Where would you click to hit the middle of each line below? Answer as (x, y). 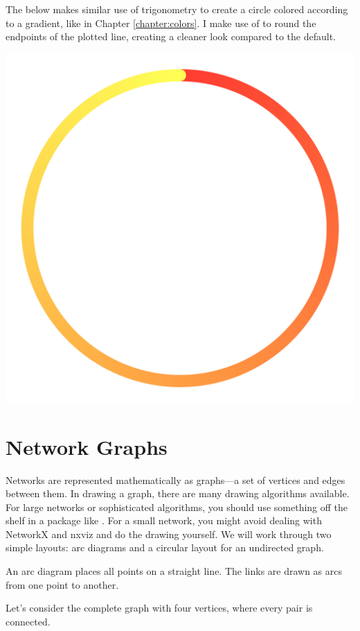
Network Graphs (87, 446)
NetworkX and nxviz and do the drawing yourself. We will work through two (169, 534)
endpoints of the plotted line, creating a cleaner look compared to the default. (171, 36)
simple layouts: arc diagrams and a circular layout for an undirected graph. (165, 547)
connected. (28, 621)
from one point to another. (62, 584)
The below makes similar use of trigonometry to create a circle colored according (177, 9)
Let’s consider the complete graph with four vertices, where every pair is (159, 608)
